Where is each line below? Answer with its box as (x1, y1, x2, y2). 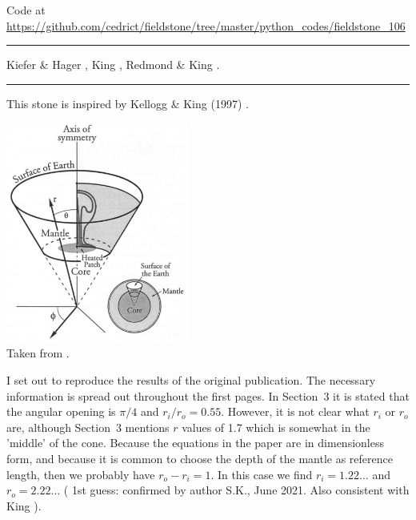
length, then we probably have (6, 466, 155, 482)
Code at (6, 2, 46, 18)
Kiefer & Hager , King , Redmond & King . (6, 56, 220, 73)
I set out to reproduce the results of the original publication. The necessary (6, 371, 376, 388)
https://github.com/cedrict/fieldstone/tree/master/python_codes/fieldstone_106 (6, 17, 406, 34)
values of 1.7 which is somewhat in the (182, 418, 370, 435)
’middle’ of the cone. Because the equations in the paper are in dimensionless (6, 434, 384, 451)
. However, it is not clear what (221, 403, 370, 420)
